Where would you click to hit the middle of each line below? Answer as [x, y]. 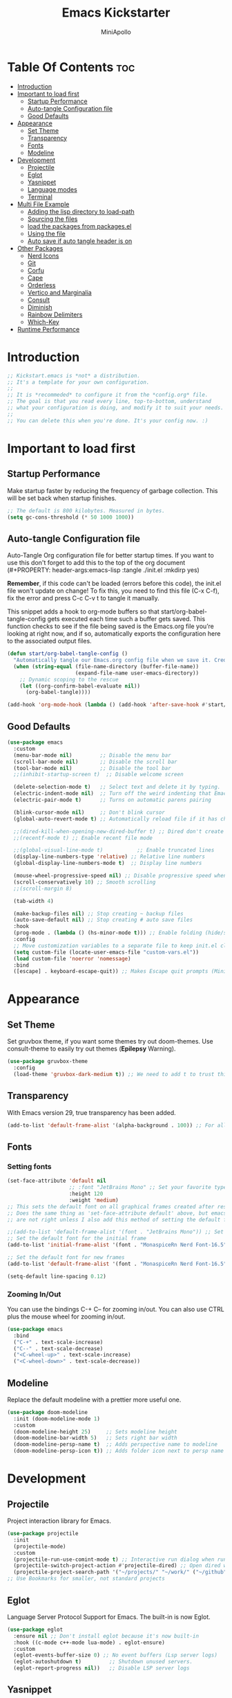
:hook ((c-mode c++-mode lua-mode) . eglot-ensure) [89, 1643]
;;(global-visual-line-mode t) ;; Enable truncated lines [114, 850]
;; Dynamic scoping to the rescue [69, 679]
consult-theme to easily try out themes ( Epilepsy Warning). [91, 1049]
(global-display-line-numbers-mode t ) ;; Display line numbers [108, 864]
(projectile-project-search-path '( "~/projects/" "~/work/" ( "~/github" [120, 1572]
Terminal [40, 197]
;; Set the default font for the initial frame [77, 1239]
